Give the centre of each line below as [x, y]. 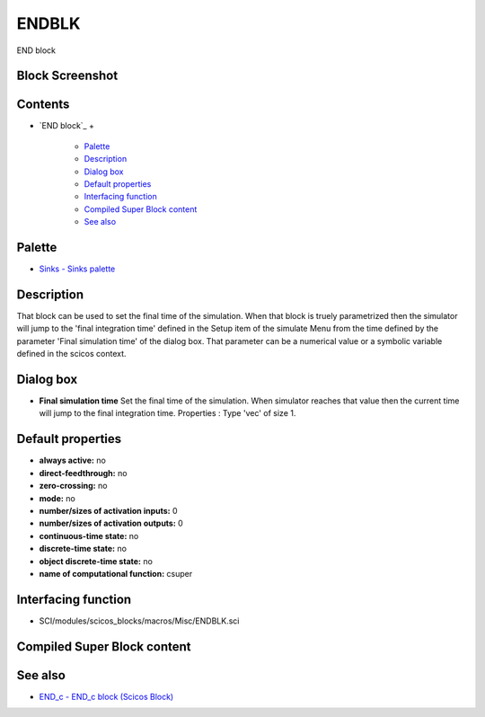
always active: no [73, 460]
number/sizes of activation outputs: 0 [111, 523]
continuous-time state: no [89, 536]
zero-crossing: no [73, 486]
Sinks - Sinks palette [77, 269]
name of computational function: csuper [116, 573]
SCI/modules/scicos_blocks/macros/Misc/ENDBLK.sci [139, 621]
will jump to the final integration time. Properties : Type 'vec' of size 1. [168, 413]
